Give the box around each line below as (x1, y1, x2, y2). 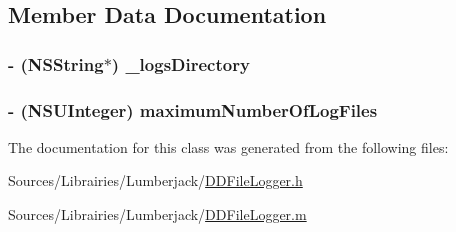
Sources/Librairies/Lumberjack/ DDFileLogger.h (8, 170, 303, 191)
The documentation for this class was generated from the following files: (8, 136, 449, 157)
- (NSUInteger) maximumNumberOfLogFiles (8, 97, 378, 122)
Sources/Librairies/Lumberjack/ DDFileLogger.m (8, 204, 307, 225)
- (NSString (8, 51, 104, 76)
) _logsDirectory (111, 51, 250, 76)
